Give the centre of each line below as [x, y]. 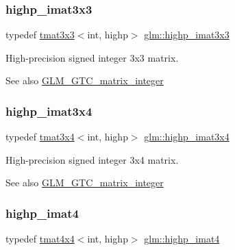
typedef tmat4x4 [40, 239]
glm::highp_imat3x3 [187, 35]
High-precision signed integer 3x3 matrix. [92, 57]
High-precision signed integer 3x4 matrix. [92, 159]
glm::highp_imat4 [182, 239]
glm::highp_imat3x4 [187, 137]
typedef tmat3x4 [40, 137]
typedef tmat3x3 [40, 35]
